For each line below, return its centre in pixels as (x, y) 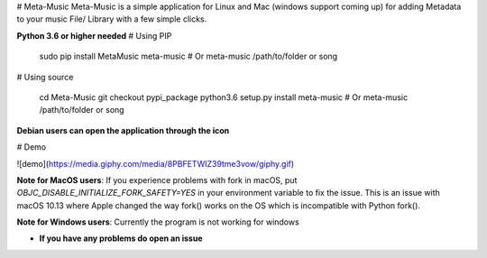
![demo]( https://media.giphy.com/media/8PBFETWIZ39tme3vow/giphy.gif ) (156, 163)
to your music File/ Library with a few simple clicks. (112, 19)
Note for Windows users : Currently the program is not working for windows (158, 222)
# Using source (45, 77)
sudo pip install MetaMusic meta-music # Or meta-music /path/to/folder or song (188, 56)
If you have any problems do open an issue (121, 238)
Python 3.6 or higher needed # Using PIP (94, 35)
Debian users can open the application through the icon (123, 130)
